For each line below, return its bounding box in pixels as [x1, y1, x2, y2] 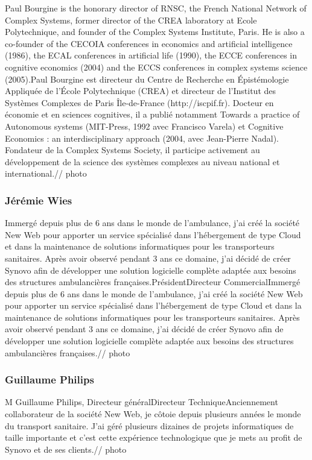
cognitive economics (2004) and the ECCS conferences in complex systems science [5, 60, 308, 73]
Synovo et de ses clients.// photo [5, 443, 127, 455]
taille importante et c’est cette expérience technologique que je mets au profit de [5, 431, 302, 444]
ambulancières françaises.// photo [5, 346, 130, 359]
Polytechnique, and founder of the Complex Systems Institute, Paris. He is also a [5, 25, 305, 38]
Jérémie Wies [5, 192, 72, 207]
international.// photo [5, 167, 87, 180]
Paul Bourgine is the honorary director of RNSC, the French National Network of [5, 2, 307, 14]
